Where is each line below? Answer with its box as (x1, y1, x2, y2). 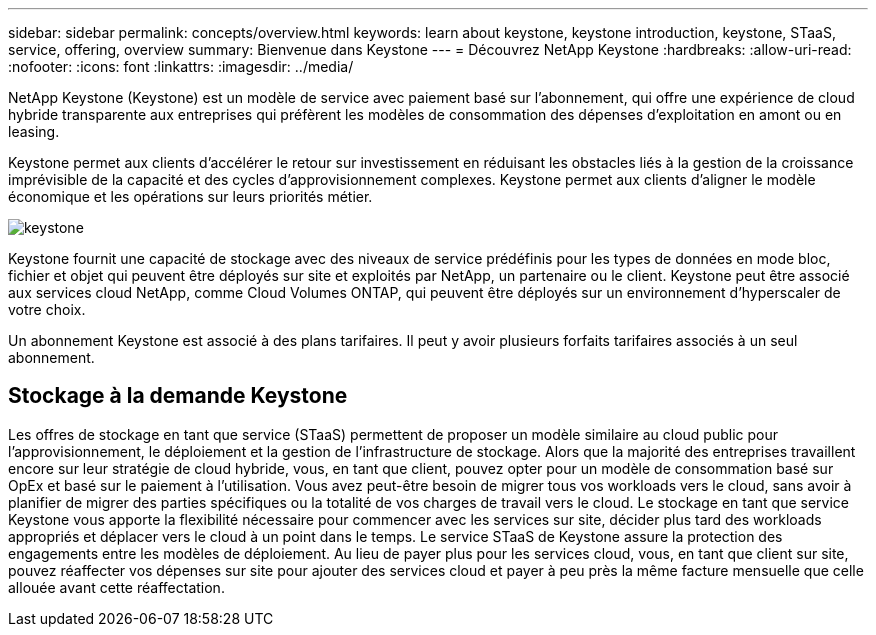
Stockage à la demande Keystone (8, 383, 348, 409)
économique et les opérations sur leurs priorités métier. (8, 188, 373, 205)
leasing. (8, 123, 60, 140)
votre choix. (8, 301, 86, 318)
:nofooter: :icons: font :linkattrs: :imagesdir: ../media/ (8, 58, 354, 75)
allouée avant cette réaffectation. (8, 578, 225, 596)
